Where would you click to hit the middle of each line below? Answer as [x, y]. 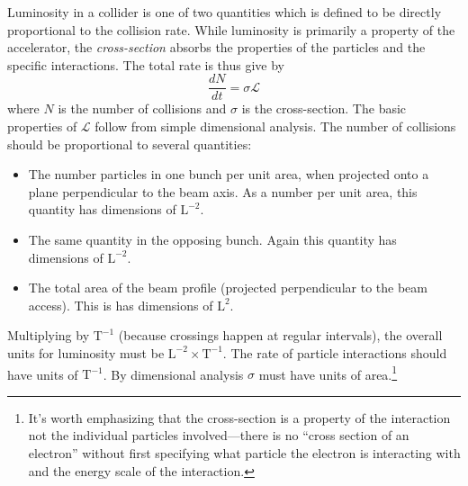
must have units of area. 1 [328, 373]
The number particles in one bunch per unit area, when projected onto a [229, 174]
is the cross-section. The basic [324, 108]
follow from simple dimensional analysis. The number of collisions [275, 126]
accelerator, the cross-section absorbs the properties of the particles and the [216, 47]
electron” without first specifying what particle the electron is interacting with [244, 453]
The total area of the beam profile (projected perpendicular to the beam [228, 288]
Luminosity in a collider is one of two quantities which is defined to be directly [225, 12]
